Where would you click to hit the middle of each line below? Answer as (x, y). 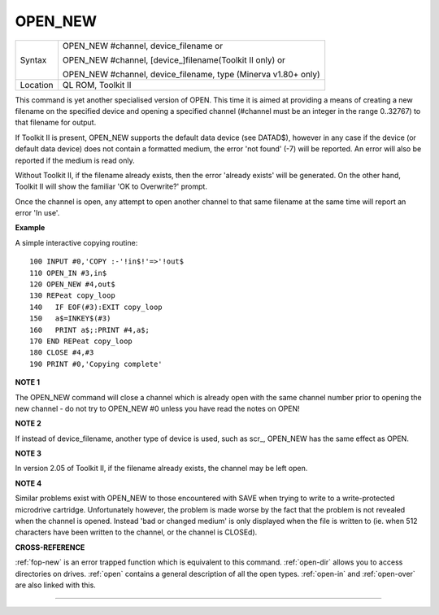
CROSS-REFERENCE (50, 547)
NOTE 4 (28, 483)
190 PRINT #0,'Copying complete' (96, 364)
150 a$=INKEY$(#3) (70, 318)
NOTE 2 (28, 424)
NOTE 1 (28, 382)
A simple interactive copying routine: (76, 242)
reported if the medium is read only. (75, 160)
